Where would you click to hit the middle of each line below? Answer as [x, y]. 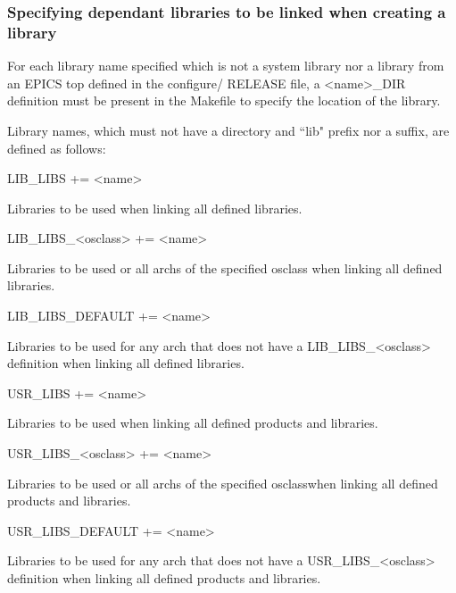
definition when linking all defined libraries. [126, 363]
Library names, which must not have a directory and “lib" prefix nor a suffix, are [228, 130]
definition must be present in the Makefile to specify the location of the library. [224, 100]
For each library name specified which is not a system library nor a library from [226, 66]
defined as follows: [57, 148]
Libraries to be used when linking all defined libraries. [155, 208]
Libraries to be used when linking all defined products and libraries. [193, 423]
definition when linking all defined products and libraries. [164, 578]
